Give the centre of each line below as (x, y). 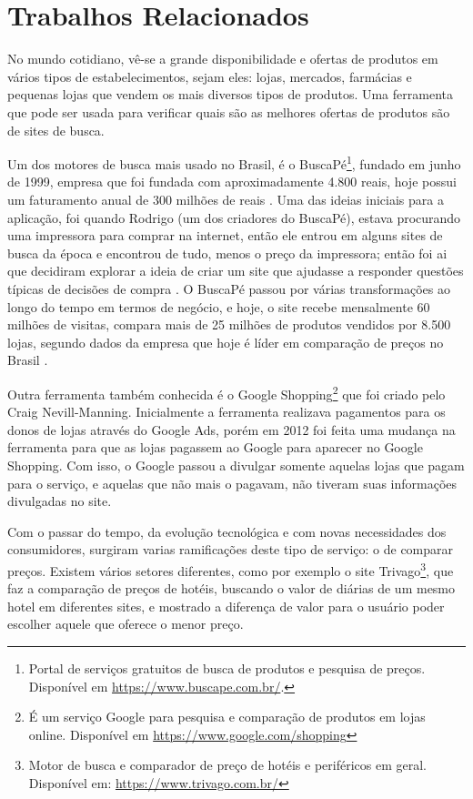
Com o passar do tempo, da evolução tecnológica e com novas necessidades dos (227, 531)
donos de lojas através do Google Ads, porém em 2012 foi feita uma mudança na (231, 429)
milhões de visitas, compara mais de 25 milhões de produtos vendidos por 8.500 (229, 324)
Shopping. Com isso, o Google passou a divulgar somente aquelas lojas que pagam (236, 465)
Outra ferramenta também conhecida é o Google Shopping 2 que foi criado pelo (226, 392)
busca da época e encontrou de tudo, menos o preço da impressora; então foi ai (227, 253)
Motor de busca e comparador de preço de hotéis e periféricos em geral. (227, 765)
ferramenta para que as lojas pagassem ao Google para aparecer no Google (215, 447)
